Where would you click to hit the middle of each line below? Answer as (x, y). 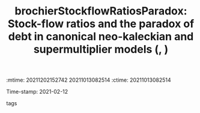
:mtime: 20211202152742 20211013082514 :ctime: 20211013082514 (89, 80)
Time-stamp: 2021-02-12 (37, 92)
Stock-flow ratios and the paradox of (101, 24)
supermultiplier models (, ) (101, 50)
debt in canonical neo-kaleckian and (101, 37)
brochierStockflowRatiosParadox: (101, 11)
